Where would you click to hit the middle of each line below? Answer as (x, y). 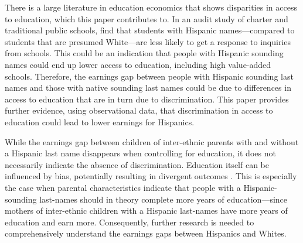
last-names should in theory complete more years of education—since (164, 199)
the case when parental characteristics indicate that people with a (123, 187)
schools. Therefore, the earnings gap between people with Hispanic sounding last (149, 76)
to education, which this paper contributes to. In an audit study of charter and (147, 18)
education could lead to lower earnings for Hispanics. (100, 121)
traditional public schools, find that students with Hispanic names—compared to (150, 30)
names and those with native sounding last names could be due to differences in (148, 88)
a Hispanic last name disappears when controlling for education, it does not (140, 153)
